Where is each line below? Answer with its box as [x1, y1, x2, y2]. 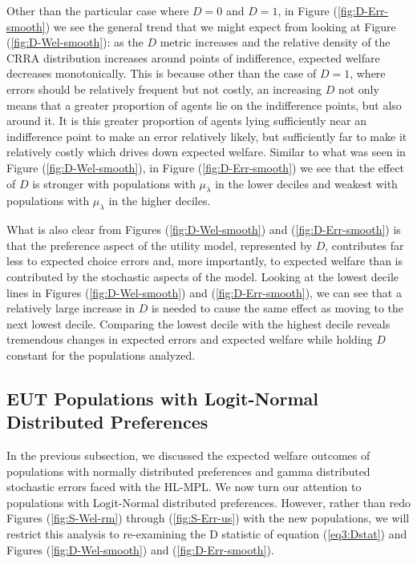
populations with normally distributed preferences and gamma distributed [6, 462, 370, 479]
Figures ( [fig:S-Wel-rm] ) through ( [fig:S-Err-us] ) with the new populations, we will [6, 510, 410, 526]
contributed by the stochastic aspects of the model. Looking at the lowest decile [6, 268, 399, 284]
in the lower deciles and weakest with [215, 175, 398, 191]
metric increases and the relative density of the [160, 34, 391, 50]
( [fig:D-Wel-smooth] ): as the [6, 34, 144, 50]
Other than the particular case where [6, 2, 189, 18]
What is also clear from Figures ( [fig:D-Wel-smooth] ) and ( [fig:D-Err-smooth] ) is [6, 221, 401, 238]
